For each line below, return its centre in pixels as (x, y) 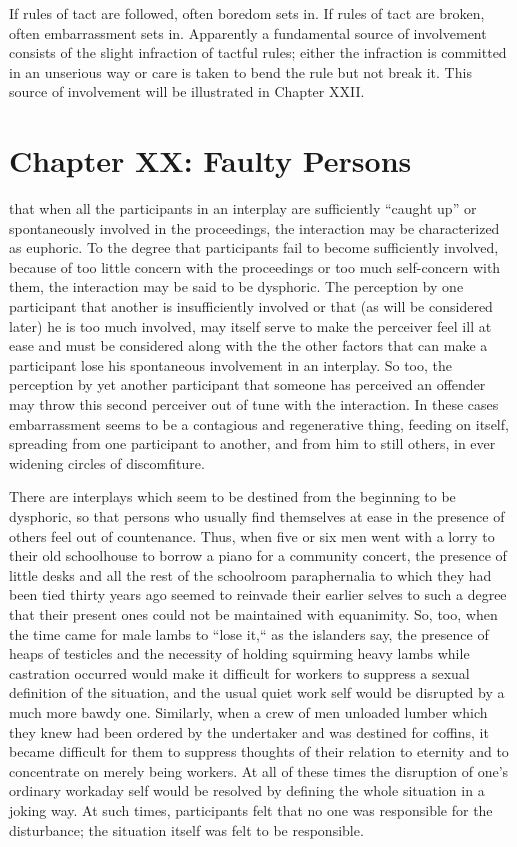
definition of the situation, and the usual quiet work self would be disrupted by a (257, 692)
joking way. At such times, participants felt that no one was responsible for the (251, 809)
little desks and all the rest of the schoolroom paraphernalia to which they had (250, 574)
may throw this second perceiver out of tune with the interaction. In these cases (254, 404)
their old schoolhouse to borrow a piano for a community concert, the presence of (258, 555)
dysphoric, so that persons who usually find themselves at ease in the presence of (257, 516)
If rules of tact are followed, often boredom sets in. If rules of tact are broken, (247, 13)
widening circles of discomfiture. (107, 462)
